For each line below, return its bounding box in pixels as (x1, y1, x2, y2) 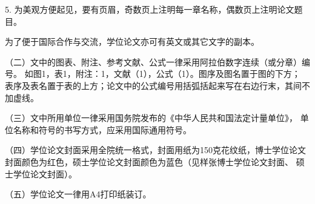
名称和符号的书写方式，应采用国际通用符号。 (13, 123, 191, 136)
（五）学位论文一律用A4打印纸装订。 (5, 188, 151, 200)
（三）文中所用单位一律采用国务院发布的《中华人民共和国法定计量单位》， (5, 111, 297, 124)
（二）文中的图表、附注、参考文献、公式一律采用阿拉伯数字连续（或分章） (5, 55, 302, 68)
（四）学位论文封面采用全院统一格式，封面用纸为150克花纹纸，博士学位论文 (5, 143, 306, 156)
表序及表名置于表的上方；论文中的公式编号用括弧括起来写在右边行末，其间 (5, 79, 302, 91)
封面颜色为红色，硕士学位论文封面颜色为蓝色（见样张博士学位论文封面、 (5, 155, 293, 168)
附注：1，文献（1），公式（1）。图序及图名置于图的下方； (75, 67, 300, 80)
